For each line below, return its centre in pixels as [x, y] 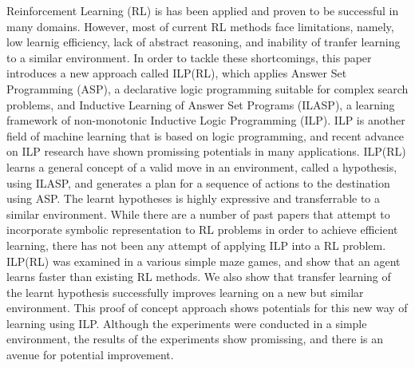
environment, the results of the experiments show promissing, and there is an [195, 339]
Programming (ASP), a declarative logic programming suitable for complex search [207, 88]
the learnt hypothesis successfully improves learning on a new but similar [185, 292]
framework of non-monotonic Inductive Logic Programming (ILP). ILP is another [206, 120]
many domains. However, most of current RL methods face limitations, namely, [200, 26]
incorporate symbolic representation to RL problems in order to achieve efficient [202, 230]
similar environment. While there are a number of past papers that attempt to [198, 214]
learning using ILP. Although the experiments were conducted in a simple [187, 323]
